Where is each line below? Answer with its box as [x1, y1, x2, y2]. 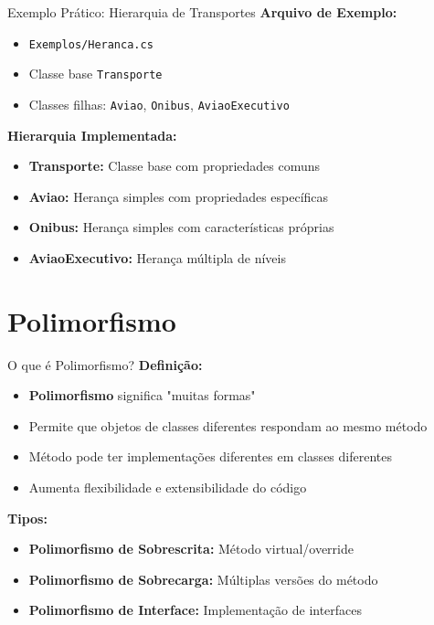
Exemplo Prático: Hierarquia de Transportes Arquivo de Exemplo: [7, 3, 397, 21]
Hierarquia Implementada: [7, 125, 177, 144]
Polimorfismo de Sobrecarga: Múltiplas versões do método [28, 569, 378, 588]
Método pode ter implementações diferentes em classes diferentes [28, 447, 392, 466]
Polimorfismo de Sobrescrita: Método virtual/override [28, 539, 354, 558]
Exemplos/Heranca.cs [28, 37, 153, 51]
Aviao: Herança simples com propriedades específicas [28, 186, 329, 206]
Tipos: [7, 508, 48, 527]
